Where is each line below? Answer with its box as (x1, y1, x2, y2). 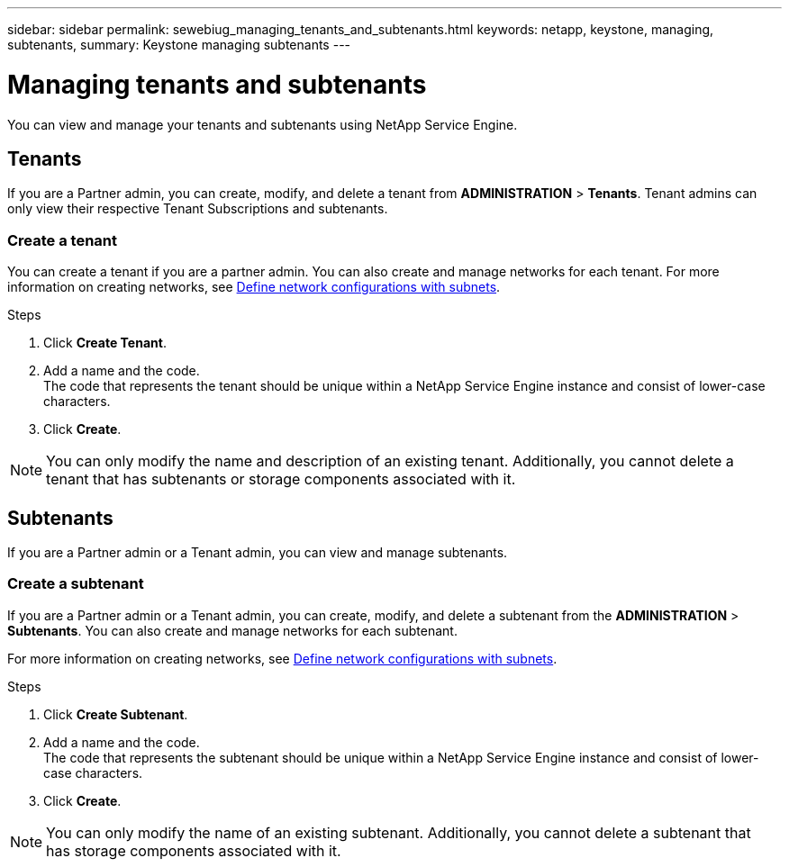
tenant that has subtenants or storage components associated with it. (46, 470, 516, 489)
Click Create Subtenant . (43, 706, 188, 722)
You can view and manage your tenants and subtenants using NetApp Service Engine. (7, 116, 518, 132)
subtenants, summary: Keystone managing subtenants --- (7, 37, 351, 52)
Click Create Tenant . (43, 335, 167, 351)
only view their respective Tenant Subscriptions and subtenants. (7, 201, 388, 217)
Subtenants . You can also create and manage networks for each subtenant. (7, 622, 458, 638)
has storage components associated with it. (46, 841, 341, 860)
